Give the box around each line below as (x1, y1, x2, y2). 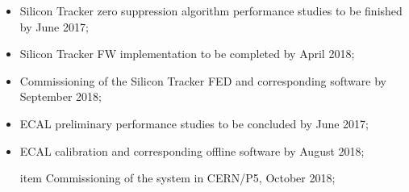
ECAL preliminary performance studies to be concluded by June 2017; (19, 115, 369, 131)
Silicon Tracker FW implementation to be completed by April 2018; (19, 45, 355, 62)
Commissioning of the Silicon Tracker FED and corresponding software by (19, 72, 386, 89)
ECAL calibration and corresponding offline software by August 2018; (19, 142, 365, 159)
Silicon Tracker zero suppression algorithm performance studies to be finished (19, 2, 403, 19)
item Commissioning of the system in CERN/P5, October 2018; (19, 169, 336, 186)
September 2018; (19, 88, 102, 105)
